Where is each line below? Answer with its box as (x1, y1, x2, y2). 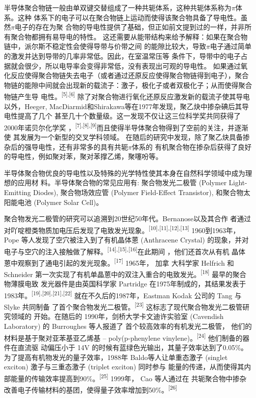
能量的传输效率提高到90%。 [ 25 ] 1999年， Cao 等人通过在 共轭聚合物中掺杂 (10, 371, 247, 383)
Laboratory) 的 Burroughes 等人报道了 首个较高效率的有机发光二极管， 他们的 (4, 321, 252, 331)
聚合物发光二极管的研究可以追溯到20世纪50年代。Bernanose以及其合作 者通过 (4, 213, 251, 224)
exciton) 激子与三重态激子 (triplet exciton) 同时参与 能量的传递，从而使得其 (4, 361, 244, 372)
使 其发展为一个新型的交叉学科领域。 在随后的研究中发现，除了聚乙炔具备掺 (4, 132, 250, 142)
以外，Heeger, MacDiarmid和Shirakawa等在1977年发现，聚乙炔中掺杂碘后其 (4, 101, 242, 111)
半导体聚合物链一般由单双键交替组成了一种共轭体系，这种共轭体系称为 (4, 2, 231, 12)
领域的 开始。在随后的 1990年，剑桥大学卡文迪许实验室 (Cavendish (10, 311, 224, 321)
